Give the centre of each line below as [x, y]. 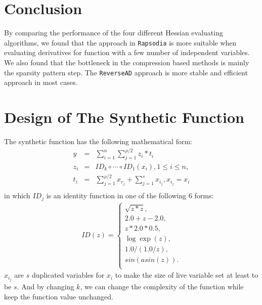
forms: [204, 195]
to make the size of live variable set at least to [187, 275]
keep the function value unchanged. [59, 296]
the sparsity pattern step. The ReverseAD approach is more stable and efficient [126, 72]
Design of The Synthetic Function [124, 117]
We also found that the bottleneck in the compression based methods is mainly [127, 62]
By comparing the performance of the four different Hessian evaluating [114, 33]
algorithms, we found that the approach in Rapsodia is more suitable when [120, 42]
